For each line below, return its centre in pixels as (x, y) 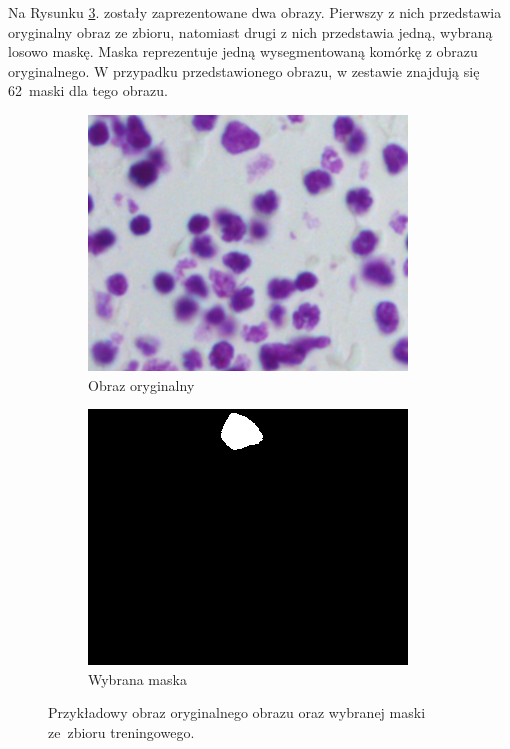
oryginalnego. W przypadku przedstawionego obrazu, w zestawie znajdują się (244, 70)
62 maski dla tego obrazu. (88, 90)
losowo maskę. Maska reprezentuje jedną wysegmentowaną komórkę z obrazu (243, 51)
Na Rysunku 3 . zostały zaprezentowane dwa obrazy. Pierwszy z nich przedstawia (255, 12)
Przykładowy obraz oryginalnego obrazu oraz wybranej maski (237, 712)
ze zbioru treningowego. (121, 731)
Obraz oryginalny (141, 384)
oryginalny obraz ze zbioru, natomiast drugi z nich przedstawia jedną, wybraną (250, 31)
